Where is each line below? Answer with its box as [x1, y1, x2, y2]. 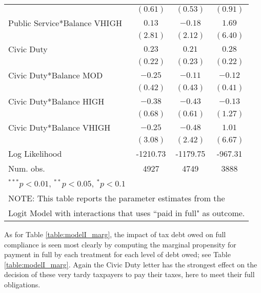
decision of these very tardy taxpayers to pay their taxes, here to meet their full [4, 269, 255, 280]
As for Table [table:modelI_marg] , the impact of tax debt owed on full [4, 229, 226, 239]
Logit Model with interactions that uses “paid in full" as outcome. [8, 207, 245, 219]
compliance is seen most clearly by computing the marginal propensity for [4, 239, 236, 249]
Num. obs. [8, 162, 45, 174]
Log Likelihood [8, 148, 62, 159]
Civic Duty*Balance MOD [8, 69, 103, 81]
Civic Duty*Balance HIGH [8, 95, 105, 107]
